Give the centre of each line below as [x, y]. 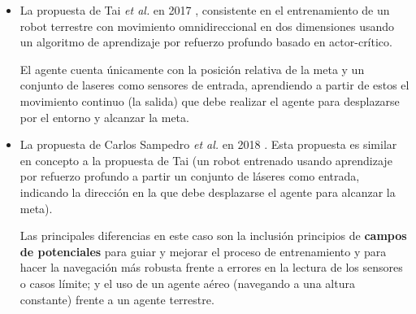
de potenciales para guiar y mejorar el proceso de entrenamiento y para [203, 251]
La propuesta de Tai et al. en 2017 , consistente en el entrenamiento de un [205, 10]
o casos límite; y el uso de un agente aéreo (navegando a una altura [187, 283]
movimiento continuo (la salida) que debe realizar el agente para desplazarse [210, 100]
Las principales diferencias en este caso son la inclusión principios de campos [213, 235]
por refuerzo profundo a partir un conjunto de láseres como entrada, [190, 176]
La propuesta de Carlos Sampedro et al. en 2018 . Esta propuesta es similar [208, 144]
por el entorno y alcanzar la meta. [104, 117]
